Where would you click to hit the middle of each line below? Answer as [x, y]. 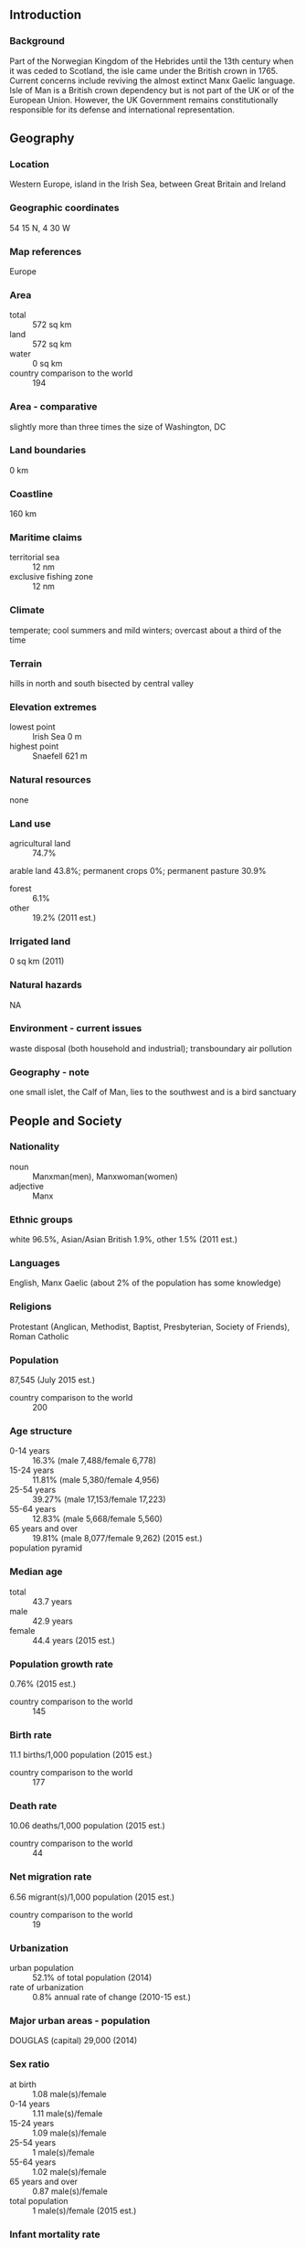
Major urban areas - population [80, 2021]
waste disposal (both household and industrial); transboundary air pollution [151, 1048]
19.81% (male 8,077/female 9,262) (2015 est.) [117, 1539]
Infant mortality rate [55, 2234]
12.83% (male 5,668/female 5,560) [97, 1519]
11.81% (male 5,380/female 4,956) [96, 1480]
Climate [27, 610]
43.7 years [53, 1601]
